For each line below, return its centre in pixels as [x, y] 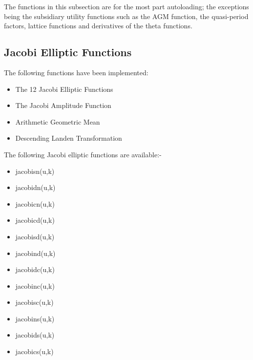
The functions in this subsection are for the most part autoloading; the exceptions [126, 6]
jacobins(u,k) [35, 318]
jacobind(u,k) [35, 253]
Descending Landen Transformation [69, 138]
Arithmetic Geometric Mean [58, 121]
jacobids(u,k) [35, 335]
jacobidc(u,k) [35, 269]
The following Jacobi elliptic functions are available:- [83, 154]
